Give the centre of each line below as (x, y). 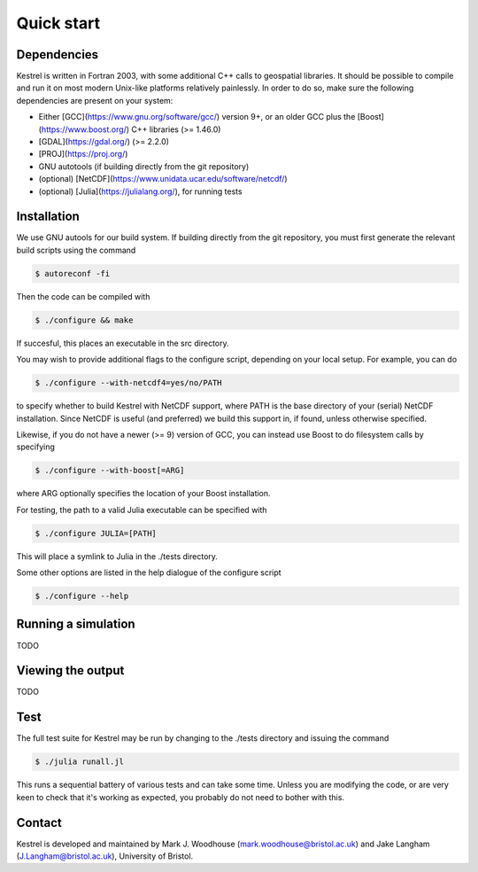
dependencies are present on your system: (95, 100)
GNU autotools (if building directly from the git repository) (144, 166)
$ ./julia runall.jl (79, 762)
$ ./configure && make (84, 320)
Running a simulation (76, 624)
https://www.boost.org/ (84, 129)
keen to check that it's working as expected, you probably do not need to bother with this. (181, 797)
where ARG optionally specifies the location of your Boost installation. (143, 494)
